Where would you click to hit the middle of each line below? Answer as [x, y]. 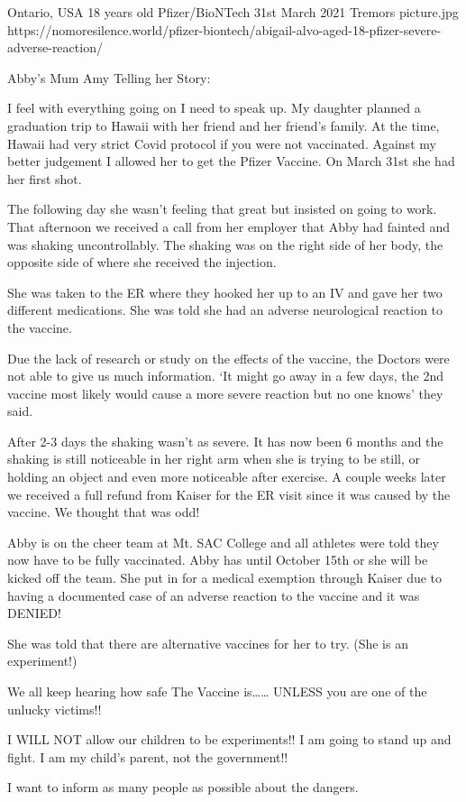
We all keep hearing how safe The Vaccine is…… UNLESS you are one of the [217, 691]
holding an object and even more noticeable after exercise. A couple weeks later [227, 477]
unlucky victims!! [55, 709]
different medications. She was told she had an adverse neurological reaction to [225, 310]
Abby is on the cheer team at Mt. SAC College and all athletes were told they [223, 542]
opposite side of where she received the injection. [142, 262]
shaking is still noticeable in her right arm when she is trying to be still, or [214, 459]
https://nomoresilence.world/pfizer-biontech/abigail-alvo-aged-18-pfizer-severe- [224, 29]
